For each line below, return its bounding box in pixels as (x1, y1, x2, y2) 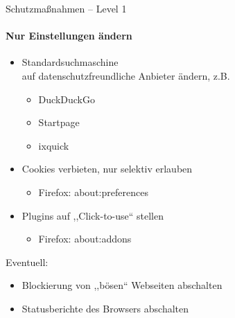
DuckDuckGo (38, 91, 95, 106)
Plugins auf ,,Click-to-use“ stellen (21, 208, 164, 222)
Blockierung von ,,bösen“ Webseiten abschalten (21, 278, 223, 292)
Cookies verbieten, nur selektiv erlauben (21, 161, 193, 176)
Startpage (38, 115, 80, 130)
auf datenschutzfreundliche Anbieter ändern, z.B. (21, 68, 230, 82)
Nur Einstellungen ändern (6, 28, 132, 43)
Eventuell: (6, 254, 49, 269)
